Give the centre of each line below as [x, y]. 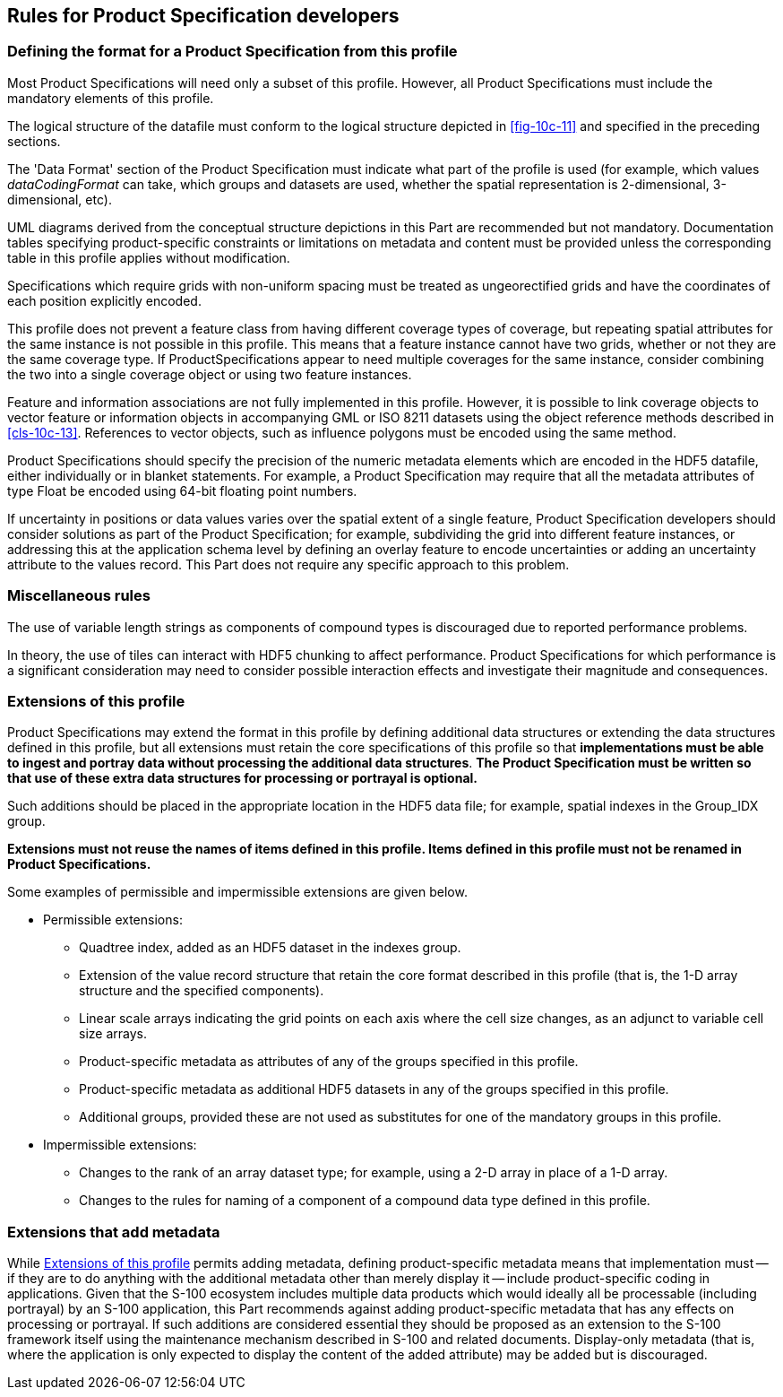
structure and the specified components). [202, 991]
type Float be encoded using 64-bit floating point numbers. [182, 490]
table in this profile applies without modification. [149, 257]
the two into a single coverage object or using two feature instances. [210, 374]
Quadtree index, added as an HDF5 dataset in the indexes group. [270, 948]
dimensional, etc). [60, 199]
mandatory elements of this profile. [111, 98]
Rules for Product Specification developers [203, 16]
